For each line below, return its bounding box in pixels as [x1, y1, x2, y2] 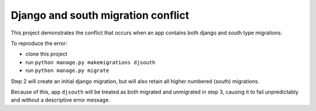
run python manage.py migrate [25, 67, 109, 74]
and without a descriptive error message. [11, 96, 111, 103]
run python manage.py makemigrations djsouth [25, 58, 156, 65]
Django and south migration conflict [11, 9, 190, 22]
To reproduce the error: [11, 40, 67, 47]
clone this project [25, 50, 67, 58]
